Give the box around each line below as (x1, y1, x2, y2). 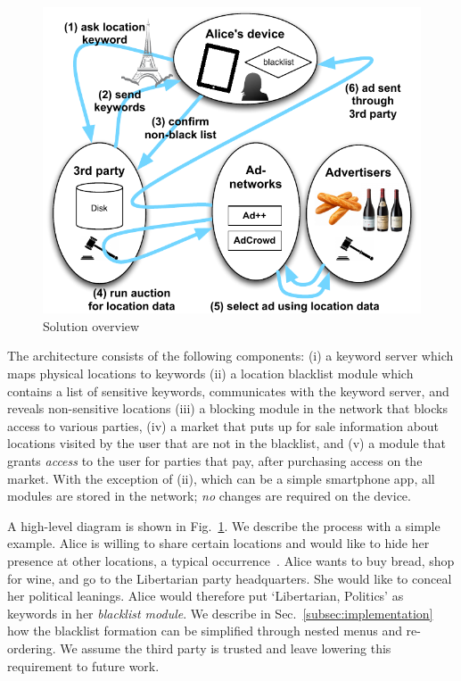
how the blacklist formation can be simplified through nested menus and (7, 621, 402, 640)
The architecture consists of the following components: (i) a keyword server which (7, 346, 454, 365)
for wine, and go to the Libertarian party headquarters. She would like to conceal (7, 569, 452, 587)
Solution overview (43, 316, 140, 335)
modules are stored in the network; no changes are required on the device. (7, 486, 411, 505)
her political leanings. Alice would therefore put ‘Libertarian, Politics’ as (7, 586, 404, 605)
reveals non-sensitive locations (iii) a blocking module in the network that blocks (7, 399, 448, 418)
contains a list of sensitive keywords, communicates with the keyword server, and (7, 381, 449, 400)
